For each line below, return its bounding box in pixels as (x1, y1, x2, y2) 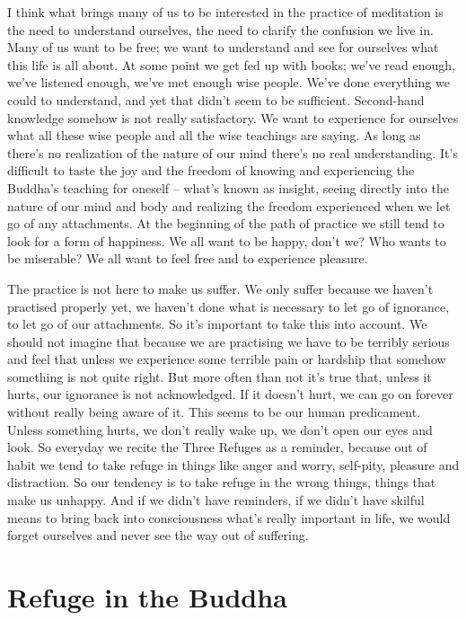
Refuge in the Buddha (7, 579, 287, 615)
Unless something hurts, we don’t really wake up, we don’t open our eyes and (7, 420, 433, 438)
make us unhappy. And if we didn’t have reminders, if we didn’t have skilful (7, 491, 425, 509)
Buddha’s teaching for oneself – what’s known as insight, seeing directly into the (7, 178, 449, 197)
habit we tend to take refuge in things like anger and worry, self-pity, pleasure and (7, 455, 460, 474)
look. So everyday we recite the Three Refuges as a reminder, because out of (7, 438, 427, 456)
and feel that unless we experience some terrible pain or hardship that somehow (7, 350, 446, 368)
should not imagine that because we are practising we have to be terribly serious (7, 332, 450, 350)
